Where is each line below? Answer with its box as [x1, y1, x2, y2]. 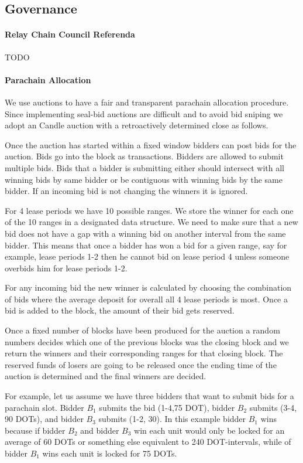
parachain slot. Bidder [5, 401, 84, 413]
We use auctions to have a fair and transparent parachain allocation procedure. [5, 96, 289, 108]
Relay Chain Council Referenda [5, 28, 135, 40]
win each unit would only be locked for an [134, 424, 285, 436]
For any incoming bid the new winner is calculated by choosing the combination [5, 281, 292, 294]
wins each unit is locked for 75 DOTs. [42, 447, 177, 459]
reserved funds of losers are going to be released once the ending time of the [5, 358, 277, 370]
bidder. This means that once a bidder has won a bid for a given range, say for [5, 239, 287, 251]
